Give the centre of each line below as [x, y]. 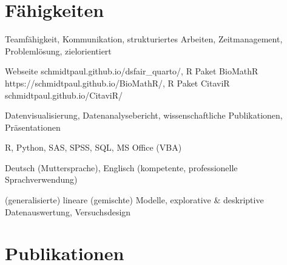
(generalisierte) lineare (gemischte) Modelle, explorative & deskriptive [134, 200]
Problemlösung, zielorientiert [58, 51]
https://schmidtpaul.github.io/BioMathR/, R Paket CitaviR [117, 83]
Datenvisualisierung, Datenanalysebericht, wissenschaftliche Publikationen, [144, 115]
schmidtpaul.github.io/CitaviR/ [64, 95]
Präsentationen [33, 127]
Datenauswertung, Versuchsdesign [68, 211]
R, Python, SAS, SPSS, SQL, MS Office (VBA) [93, 147]
